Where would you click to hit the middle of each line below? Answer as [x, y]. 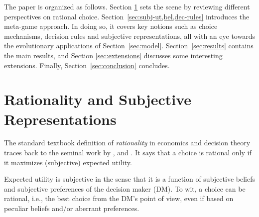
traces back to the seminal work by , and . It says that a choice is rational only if [128, 153]
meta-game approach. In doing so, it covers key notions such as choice [111, 26]
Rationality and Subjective [98, 99]
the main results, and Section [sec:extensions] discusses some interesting [113, 55]
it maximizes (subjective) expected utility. [68, 162]
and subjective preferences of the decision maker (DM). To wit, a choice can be [125, 188]
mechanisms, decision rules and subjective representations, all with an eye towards [129, 36]
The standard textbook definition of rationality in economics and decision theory [127, 143]
